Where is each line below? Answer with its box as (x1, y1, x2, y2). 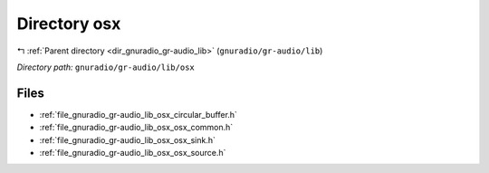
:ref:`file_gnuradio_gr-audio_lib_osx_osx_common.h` (39, 122, 234, 133)
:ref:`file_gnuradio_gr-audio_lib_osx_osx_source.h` (39, 148, 226, 159)
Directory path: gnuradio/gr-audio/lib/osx (16, 62, 195, 72)
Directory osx (16, 14, 121, 34)
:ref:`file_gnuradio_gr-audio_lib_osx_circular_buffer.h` (39, 109, 237, 120)
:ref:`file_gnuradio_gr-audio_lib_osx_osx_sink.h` (39, 134, 216, 145)
